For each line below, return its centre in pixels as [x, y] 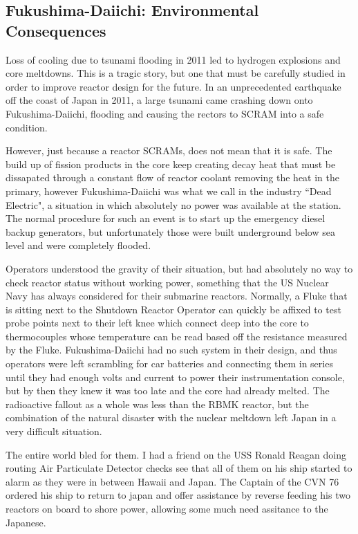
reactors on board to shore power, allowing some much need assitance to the [167, 508]
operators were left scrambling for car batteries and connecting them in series [169, 363]
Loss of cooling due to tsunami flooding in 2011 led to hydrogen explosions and [173, 59]
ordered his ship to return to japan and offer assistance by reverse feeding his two [178, 495]
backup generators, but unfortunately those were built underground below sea [170, 231]
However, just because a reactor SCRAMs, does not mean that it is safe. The [169, 150]
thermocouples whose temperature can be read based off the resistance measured [177, 336]
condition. [27, 127]
